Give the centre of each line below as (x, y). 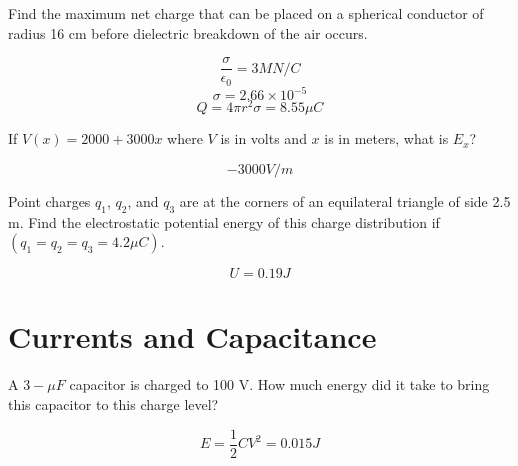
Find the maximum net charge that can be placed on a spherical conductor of (246, 13)
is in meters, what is (386, 138)
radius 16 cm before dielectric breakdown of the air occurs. (188, 32)
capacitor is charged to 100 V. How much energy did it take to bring (279, 384)
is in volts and (263, 138)
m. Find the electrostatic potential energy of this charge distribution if (224, 221)
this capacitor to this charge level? (113, 403)
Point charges (49, 200)
